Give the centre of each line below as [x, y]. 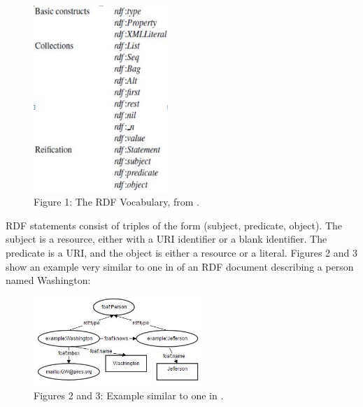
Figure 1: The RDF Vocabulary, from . [116, 202]
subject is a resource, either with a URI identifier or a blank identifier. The [166, 239]
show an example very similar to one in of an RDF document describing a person [180, 266]
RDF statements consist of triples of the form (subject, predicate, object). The [174, 225]
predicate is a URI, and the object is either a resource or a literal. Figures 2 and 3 [181, 253]
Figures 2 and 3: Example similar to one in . [129, 395]
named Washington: [48, 280]
